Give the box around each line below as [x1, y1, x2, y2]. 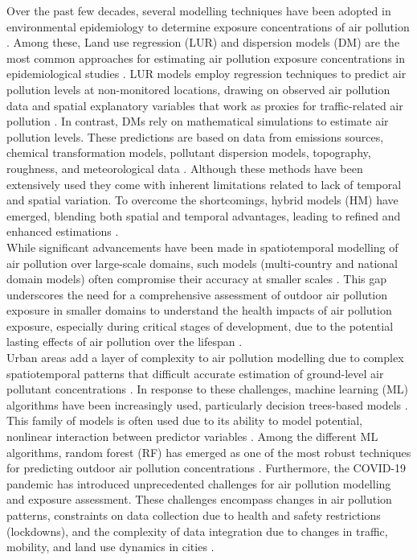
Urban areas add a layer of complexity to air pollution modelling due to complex [6, 349, 404, 366]
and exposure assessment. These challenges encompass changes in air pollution [6, 491, 392, 508]
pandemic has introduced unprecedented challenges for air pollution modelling [6, 475, 391, 492]
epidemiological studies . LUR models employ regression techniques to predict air [6, 65, 407, 82]
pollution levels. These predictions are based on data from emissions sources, [6, 128, 384, 145]
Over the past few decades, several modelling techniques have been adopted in [6, 2, 391, 19]
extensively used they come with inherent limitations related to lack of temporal [6, 175, 402, 192]
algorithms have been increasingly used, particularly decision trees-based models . [6, 396, 408, 413]
